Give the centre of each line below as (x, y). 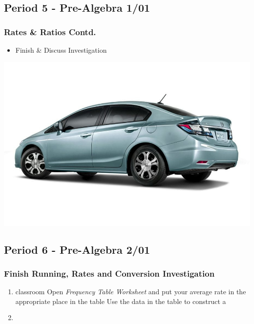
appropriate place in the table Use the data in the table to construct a (121, 301)
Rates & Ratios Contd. (50, 31)
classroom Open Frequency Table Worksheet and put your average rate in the (131, 292)
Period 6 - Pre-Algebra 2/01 (77, 249)
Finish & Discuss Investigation (61, 50)
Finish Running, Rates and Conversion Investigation (109, 273)
